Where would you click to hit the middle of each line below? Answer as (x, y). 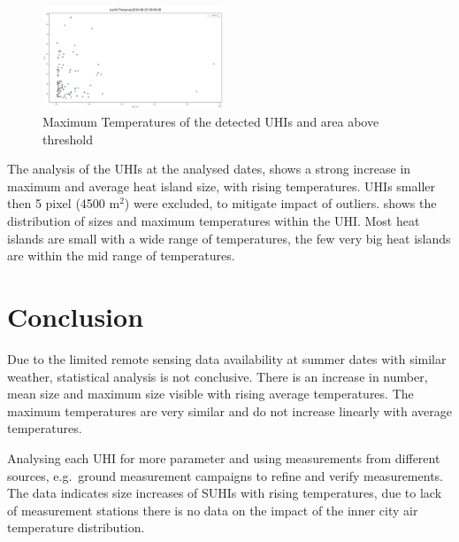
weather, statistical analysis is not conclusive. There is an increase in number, (218, 376)
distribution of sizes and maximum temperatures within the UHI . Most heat (214, 221)
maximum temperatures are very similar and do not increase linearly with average (229, 410)
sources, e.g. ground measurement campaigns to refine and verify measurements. (225, 475)
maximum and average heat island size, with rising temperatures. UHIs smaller (222, 186)
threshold (68, 139)
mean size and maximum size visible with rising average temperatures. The (210, 394)
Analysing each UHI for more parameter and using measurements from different (224, 457)
